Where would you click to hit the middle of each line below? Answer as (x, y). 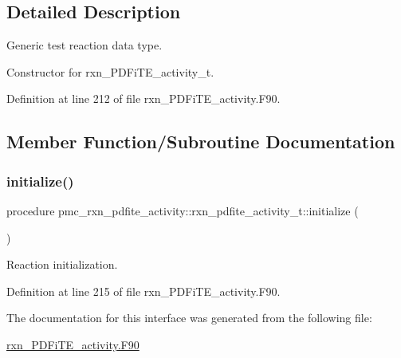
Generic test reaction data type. (85, 45)
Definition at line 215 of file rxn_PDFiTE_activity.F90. (143, 291)
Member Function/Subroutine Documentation (201, 142)
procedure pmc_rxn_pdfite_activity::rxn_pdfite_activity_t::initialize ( (183, 210)
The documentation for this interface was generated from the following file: (189, 318)
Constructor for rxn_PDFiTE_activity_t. (110, 71)
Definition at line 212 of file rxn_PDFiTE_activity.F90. (143, 98)
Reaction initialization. (62, 264)
